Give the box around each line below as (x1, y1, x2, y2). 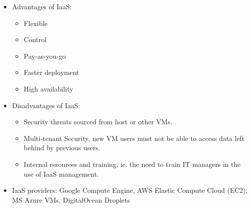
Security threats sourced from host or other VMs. (24, 116, 173, 127)
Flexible (24, 18, 48, 28)
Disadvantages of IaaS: (12, 100, 80, 110)
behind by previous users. (24, 142, 100, 153)
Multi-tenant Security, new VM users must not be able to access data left (24, 133, 245, 143)
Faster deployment (24, 67, 79, 77)
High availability (24, 83, 74, 93)
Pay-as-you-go (24, 50, 66, 61)
